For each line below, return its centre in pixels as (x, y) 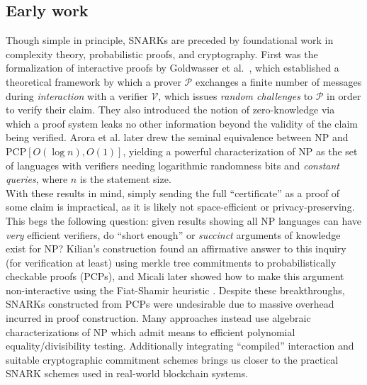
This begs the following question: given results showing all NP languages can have (184, 220)
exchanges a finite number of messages (278, 81)
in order (344, 95)
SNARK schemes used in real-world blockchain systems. (127, 373)
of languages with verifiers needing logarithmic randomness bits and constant (173, 165)
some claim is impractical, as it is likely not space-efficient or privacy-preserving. (180, 207)
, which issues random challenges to (236, 95)
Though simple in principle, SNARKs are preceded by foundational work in (170, 40)
